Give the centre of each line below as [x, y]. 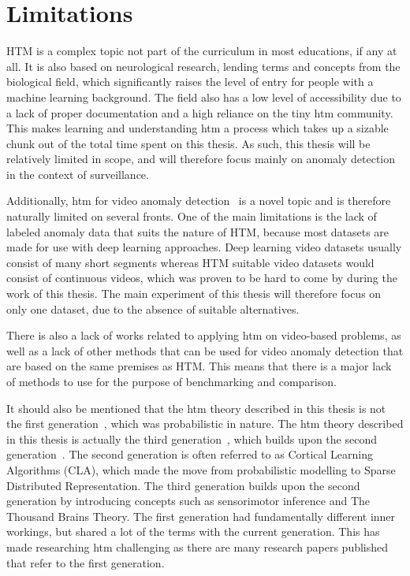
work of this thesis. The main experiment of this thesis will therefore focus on [194, 294]
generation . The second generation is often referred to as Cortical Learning [190, 454]
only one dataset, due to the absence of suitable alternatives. [153, 308]
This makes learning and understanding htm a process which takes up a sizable [198, 128]
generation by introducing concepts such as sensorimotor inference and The [188, 501]
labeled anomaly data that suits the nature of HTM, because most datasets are [198, 231]
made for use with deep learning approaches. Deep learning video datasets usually [204, 247]
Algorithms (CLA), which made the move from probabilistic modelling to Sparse [201, 469]
